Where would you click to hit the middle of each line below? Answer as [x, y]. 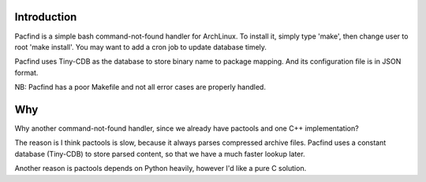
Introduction [46, 17]
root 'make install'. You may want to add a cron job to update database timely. [141, 46]
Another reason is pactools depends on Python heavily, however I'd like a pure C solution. [161, 169]
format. [26, 72]
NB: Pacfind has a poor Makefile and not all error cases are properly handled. [140, 87]
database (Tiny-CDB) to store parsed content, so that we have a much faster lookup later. [160, 154]
